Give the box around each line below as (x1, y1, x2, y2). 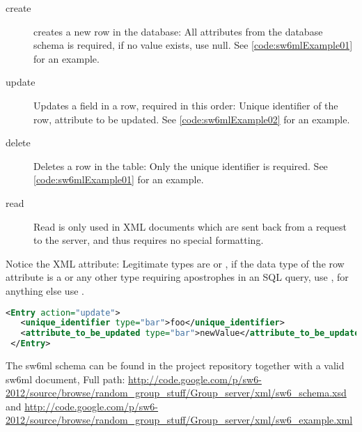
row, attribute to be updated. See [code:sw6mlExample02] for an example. (33, 111, 350, 126)
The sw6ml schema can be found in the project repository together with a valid (6, 358, 345, 372)
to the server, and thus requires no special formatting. (33, 233, 264, 247)
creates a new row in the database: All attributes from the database (33, 24, 323, 38)
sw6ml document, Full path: (6, 371, 125, 386)
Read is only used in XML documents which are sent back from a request (33, 219, 347, 233)
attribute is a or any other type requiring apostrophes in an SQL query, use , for (6, 270, 349, 284)
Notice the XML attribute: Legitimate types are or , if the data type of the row (6, 256, 345, 270)
